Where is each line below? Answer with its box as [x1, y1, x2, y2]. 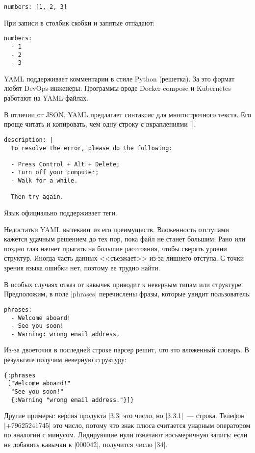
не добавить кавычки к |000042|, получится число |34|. [4, 439, 168, 450]
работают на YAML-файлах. [4, 93, 89, 103]
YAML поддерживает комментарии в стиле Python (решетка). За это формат [4, 73, 235, 83]
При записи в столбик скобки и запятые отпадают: [4, 17, 155, 27]
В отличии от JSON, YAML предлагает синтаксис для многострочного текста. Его [4, 109, 251, 119]
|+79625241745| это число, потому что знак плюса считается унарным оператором [4, 420, 251, 430]
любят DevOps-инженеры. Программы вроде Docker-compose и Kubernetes [4, 83, 231, 93]
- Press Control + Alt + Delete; [11, 160, 120, 168]
